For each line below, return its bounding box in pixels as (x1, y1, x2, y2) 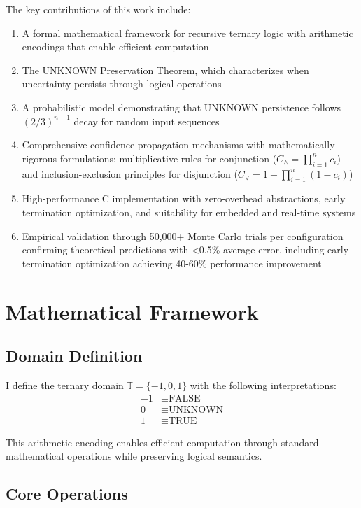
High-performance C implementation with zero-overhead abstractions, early (22, 191, 346, 206)
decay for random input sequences (73, 113, 220, 128)
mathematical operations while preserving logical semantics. (6, 449, 262, 463)
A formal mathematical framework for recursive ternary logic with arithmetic (22, 25, 353, 40)
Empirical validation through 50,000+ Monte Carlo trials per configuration (22, 228, 344, 243)
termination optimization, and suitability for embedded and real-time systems (22, 204, 356, 219)
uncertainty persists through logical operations (22, 76, 222, 91)
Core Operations (6, 483, 128, 505)
